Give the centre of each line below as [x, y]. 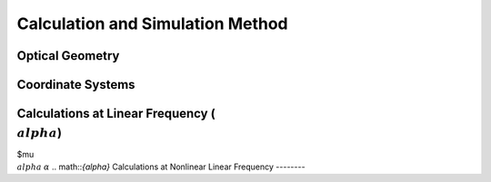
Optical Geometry [68, 56]
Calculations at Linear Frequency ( [116, 114]
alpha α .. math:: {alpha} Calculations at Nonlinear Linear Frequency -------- [161, 167]
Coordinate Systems [76, 85]
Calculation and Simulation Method [152, 24]
